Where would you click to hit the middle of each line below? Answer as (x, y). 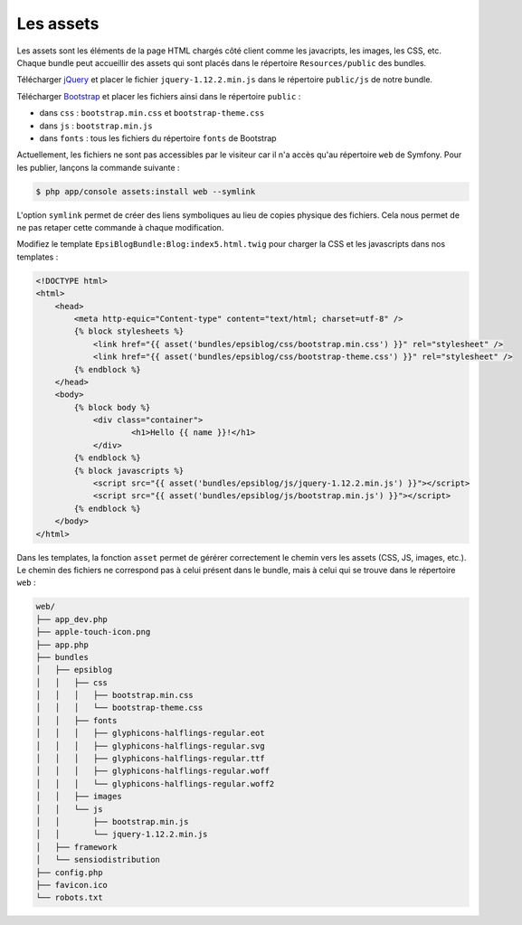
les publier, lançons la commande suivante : (98, 167)
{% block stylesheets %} (129, 331)
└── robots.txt (69, 898)
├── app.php (62, 645)
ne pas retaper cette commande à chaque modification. (120, 228)
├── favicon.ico (72, 885)
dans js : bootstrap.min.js (96, 126)
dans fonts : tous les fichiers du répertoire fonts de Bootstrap (158, 138)
